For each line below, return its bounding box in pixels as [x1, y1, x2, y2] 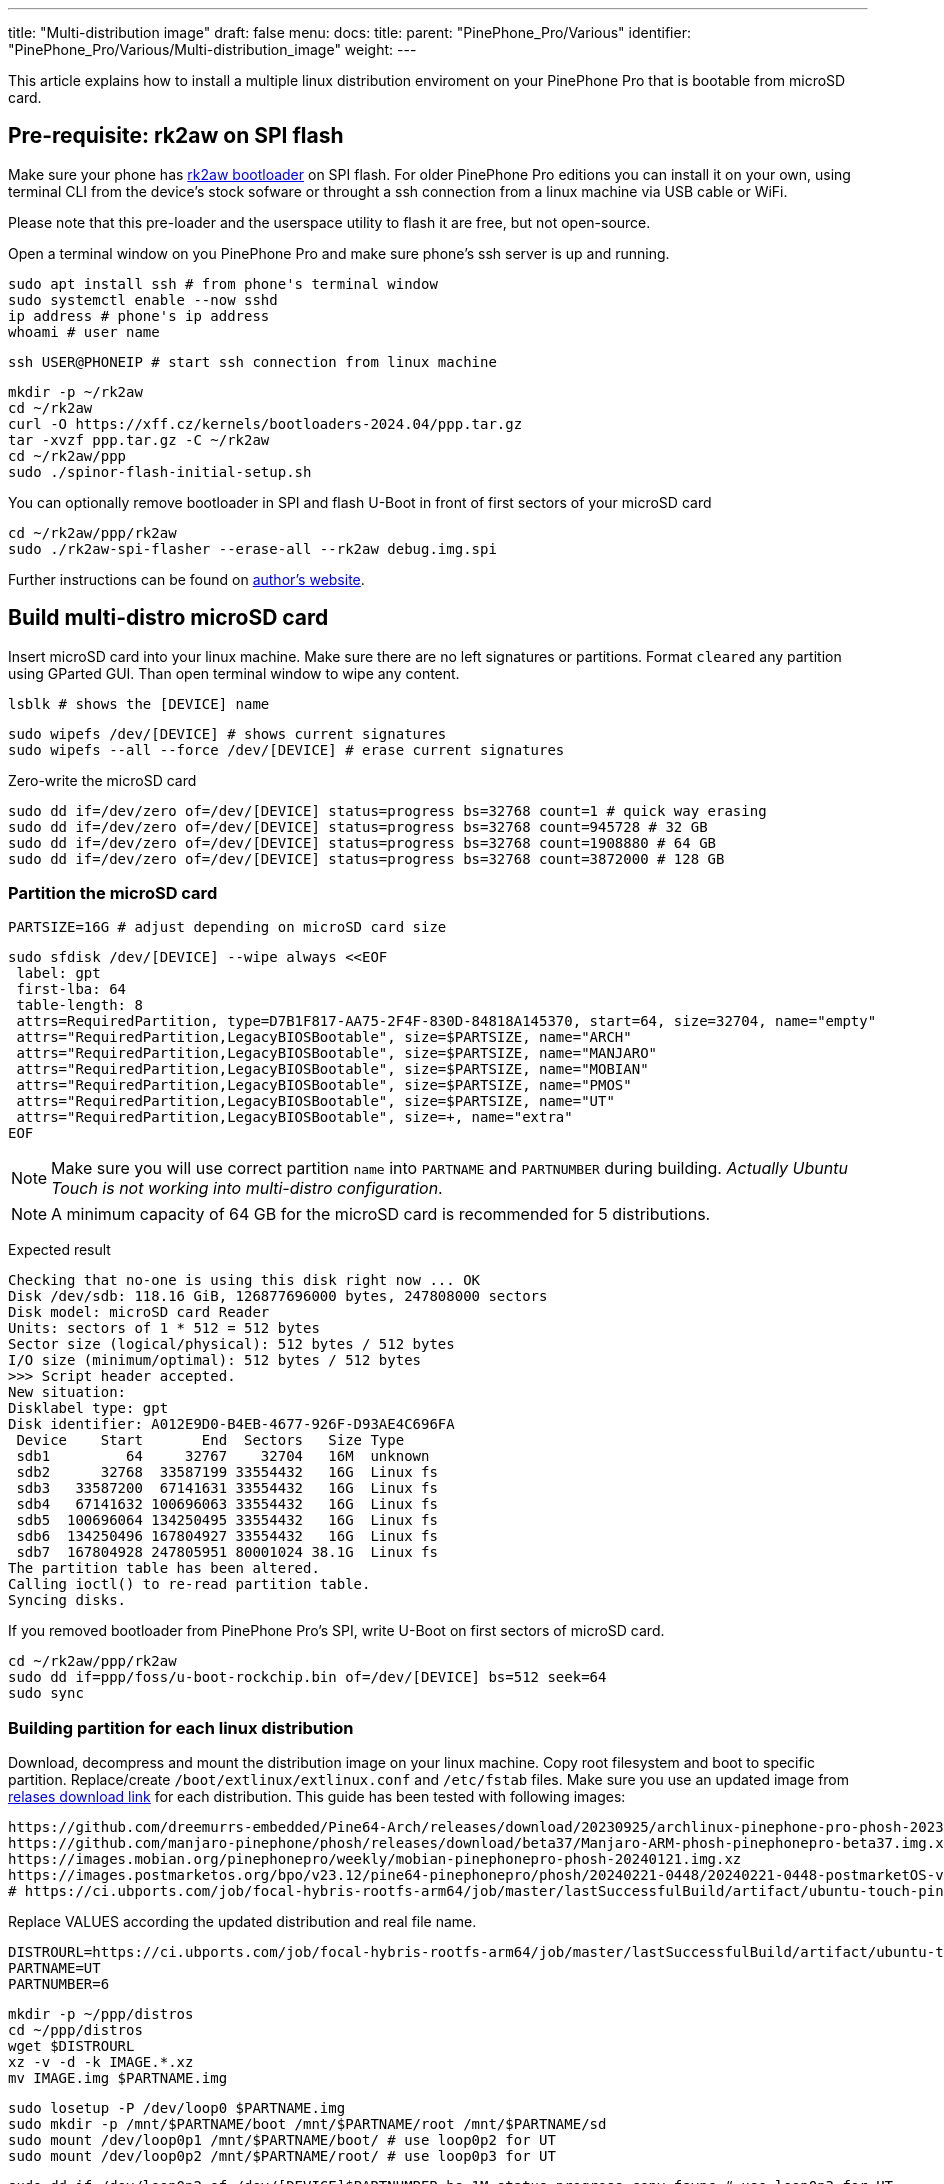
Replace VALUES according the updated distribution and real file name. [8, 1913, 477, 1931]
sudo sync [8, 1685, 84, 1702]
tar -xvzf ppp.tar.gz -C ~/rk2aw [8, 431, 270, 448]
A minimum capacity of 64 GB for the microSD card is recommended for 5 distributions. [51, 1204, 711, 1225]
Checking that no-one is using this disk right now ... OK [8, 1272, 481, 1289]
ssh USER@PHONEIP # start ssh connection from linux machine [8, 353, 497, 370]
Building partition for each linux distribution [8, 1717, 354, 1738]
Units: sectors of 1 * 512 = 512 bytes [8, 1320, 320, 1337]
